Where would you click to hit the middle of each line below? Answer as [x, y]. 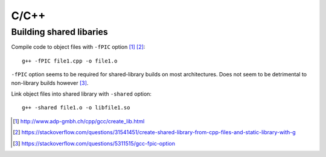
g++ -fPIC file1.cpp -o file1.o [70, 61]
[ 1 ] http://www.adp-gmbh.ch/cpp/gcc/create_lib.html [79, 121]
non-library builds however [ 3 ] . [50, 83]
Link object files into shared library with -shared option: [81, 94]
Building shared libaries [59, 32]
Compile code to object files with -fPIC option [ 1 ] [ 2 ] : [78, 47]
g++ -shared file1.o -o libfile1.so [76, 108]
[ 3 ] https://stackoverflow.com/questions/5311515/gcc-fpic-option [94, 143]
